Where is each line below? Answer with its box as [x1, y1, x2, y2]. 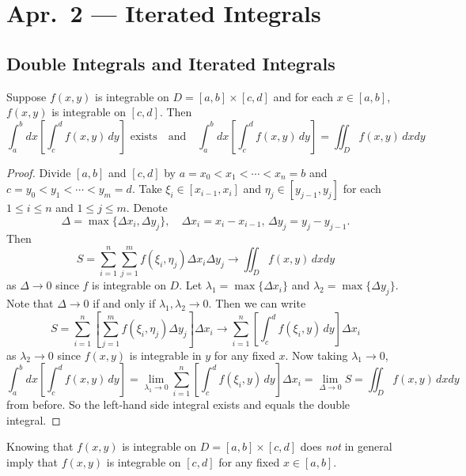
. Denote [126, 199, 168, 216]
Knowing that [6, 438, 74, 455]
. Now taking [285, 346, 348, 363]
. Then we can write [208, 295, 306, 312]
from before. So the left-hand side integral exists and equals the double [6, 396, 350, 413]
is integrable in [129, 346, 202, 363]
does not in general [300, 438, 392, 455]
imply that [6, 453, 58, 470]
